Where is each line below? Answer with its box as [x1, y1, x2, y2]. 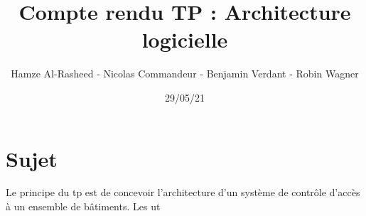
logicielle [141, 25, 228, 54]
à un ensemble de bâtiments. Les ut [6, 199, 161, 214]
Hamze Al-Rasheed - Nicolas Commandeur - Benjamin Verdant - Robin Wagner [11, 66, 359, 81]
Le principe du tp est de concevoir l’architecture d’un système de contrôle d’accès [6, 185, 360, 200]
